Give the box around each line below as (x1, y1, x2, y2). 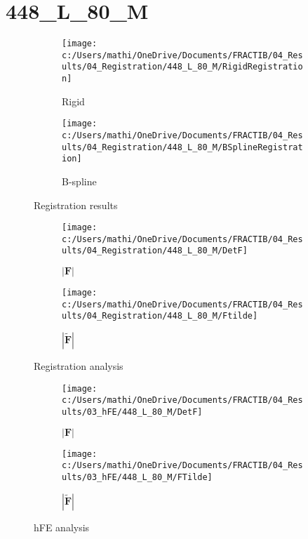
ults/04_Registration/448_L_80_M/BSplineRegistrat (62, 142, 303, 152)
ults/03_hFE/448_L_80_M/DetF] (62, 407, 203, 417)
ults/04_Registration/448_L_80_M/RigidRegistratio (62, 62, 303, 72)
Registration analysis (34, 359, 123, 373)
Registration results (34, 197, 118, 212)
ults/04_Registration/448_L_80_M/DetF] (62, 246, 248, 256)
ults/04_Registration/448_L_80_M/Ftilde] (62, 311, 258, 321)
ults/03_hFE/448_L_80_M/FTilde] (62, 472, 213, 482)
